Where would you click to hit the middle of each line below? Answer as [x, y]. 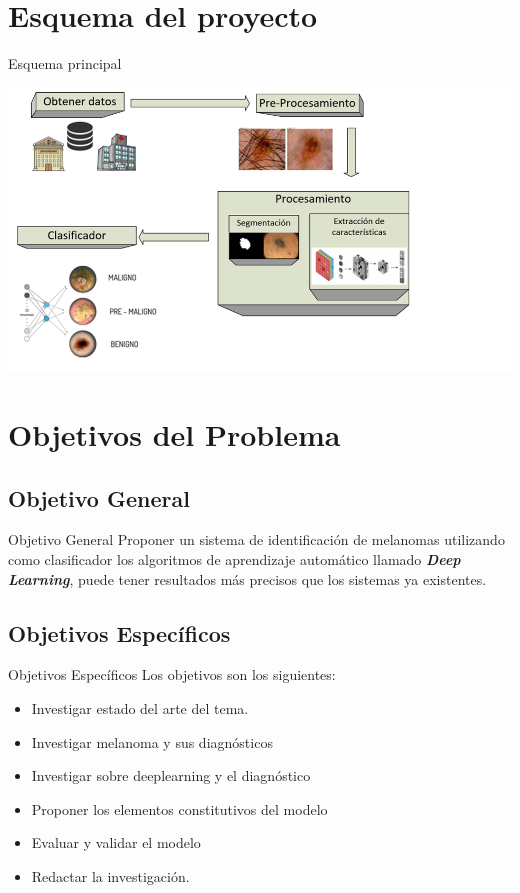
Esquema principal [65, 63]
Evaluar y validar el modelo [116, 842]
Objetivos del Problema [174, 434]
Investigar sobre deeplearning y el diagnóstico [171, 775]
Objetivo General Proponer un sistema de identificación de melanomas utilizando [256, 539]
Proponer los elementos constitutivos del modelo [179, 808]
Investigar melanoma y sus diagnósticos [152, 741]
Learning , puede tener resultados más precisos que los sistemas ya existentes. [247, 578]
